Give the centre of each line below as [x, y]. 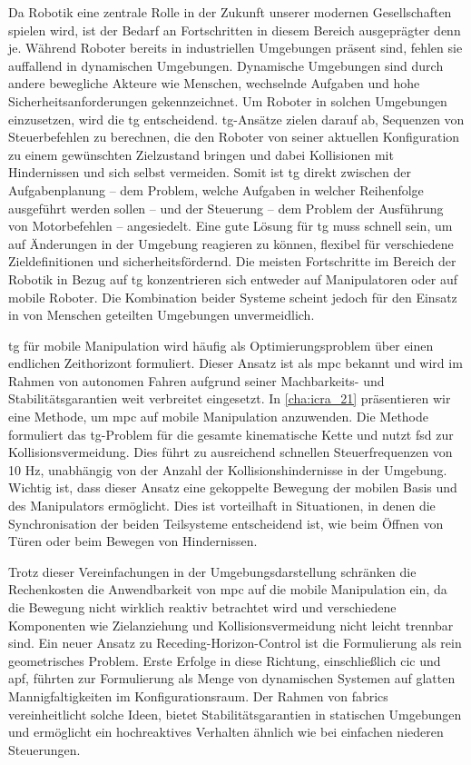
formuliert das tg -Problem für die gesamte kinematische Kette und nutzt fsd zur [231, 434]
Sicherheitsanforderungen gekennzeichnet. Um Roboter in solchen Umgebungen [228, 100]
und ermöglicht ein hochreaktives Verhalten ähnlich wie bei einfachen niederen [226, 732]
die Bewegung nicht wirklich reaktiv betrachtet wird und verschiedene [202, 607]
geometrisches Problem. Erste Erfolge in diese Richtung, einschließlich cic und [225, 660]
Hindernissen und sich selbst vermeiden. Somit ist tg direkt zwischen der [210, 172]
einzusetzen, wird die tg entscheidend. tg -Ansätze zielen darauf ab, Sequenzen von [236, 119]
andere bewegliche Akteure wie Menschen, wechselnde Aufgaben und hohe [214, 83]
